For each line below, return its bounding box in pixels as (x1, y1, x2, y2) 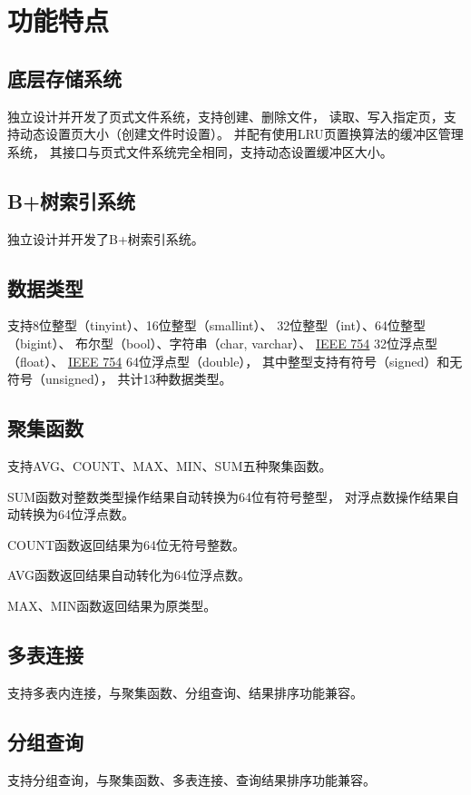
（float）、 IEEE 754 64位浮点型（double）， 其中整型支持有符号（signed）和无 (7, 351, 463, 370)
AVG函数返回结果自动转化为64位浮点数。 (7, 565, 251, 584)
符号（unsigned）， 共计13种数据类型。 (7, 369, 232, 388)
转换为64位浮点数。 (19, 505, 134, 524)
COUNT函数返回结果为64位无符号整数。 (7, 535, 246, 554)
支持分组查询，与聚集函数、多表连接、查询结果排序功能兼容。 (7, 770, 376, 789)
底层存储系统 (7, 64, 122, 92)
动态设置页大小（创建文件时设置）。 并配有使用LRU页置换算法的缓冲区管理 (19, 124, 464, 143)
